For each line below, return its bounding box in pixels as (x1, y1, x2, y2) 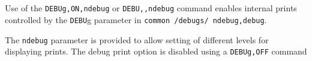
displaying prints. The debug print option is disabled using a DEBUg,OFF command (5, 45, 307, 57)
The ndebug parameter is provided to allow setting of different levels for (5, 33, 269, 46)
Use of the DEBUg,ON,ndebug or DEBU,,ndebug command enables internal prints (5, 2, 297, 14)
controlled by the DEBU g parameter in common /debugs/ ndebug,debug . (5, 13, 267, 25)
